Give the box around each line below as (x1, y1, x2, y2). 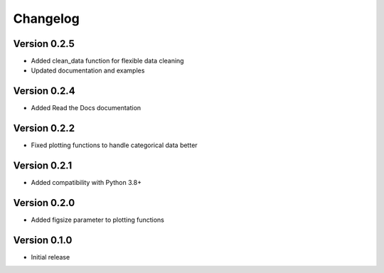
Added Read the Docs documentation (31, 104, 142, 112)
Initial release (31, 252, 70, 261)
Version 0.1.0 (13, 234, 73, 246)
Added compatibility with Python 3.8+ (31, 178, 142, 187)
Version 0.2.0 (13, 196, 75, 209)
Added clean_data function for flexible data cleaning (31, 57, 184, 65)
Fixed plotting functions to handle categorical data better (31, 141, 198, 149)
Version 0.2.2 (13, 122, 75, 134)
